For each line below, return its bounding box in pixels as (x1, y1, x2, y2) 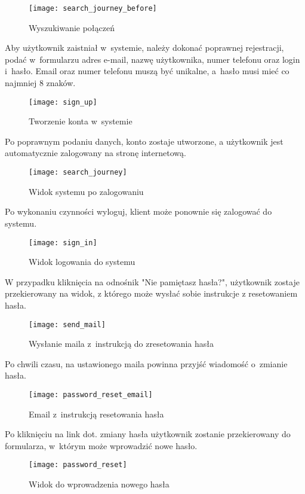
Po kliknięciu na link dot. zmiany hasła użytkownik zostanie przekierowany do (5, 428, 291, 440)
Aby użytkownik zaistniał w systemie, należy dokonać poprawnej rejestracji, (5, 41, 284, 54)
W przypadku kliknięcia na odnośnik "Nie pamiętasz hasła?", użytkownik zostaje (5, 275, 300, 288)
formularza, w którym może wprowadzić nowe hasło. (5, 439, 198, 452)
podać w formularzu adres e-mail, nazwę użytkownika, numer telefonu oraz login (5, 53, 300, 65)
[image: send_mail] (29, 320, 106, 329)
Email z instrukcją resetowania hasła (29, 407, 164, 420)
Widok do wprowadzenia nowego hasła (29, 478, 170, 490)
